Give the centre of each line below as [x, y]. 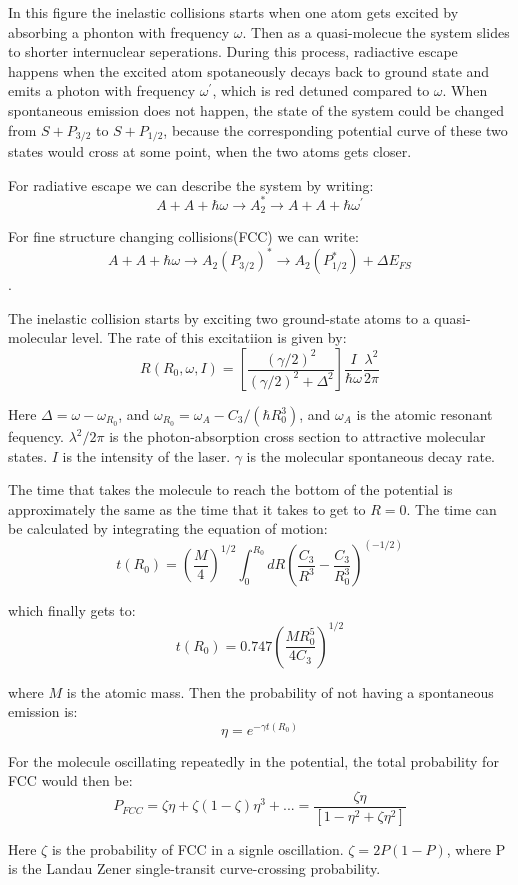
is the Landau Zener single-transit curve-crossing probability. [194, 868]
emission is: [43, 711]
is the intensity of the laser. [146, 455]
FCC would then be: [70, 780]
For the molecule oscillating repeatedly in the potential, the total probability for [253, 760]
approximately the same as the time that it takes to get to [187, 508]
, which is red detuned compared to [321, 90]
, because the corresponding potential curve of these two [335, 129]
